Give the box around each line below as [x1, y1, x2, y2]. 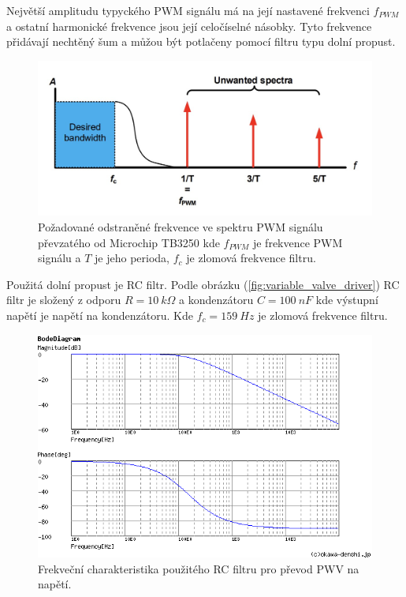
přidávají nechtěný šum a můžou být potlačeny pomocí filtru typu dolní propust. [6, 33, 396, 50]
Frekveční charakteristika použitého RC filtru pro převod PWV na [38, 560, 359, 576]
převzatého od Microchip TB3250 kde [38, 234, 220, 250]
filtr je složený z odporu [6, 291, 121, 308]
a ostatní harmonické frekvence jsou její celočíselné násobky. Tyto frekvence [6, 17, 372, 34]
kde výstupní [315, 291, 378, 308]
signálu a [38, 250, 81, 266]
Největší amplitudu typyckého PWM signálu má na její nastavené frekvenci [6, 2, 370, 18]
